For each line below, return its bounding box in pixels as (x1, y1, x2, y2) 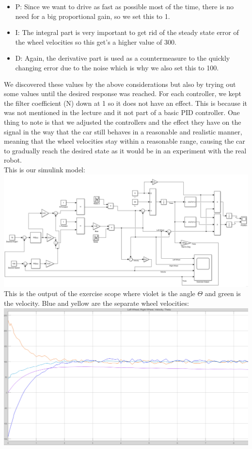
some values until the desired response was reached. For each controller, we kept (4, 88, 242, 99)
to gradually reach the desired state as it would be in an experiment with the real (4, 145, 247, 155)
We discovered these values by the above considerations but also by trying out (4, 79, 236, 89)
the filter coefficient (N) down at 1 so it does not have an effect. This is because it (4, 98, 247, 108)
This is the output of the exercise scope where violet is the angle (4, 288, 195, 299)
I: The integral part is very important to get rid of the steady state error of (15, 27, 239, 37)
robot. (4, 155, 22, 165)
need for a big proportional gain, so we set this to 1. (15, 11, 170, 21)
